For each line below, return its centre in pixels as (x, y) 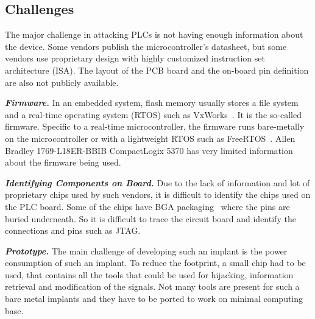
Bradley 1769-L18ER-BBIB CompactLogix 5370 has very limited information (149, 150)
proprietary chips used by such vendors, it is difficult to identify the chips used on (158, 195)
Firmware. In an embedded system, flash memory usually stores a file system (152, 103)
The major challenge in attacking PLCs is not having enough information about (154, 34)
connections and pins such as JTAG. (73, 230)
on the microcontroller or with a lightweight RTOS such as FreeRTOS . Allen (150, 138)
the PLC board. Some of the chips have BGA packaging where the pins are (147, 206)
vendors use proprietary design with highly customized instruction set (135, 58)
